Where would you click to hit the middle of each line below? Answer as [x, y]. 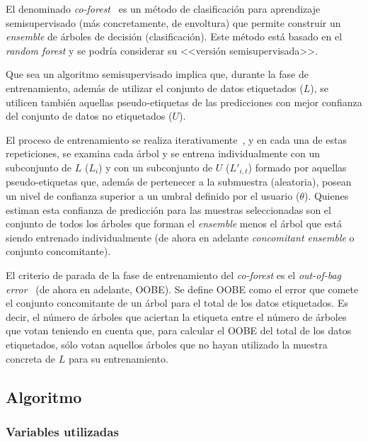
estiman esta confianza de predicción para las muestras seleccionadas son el [168, 209]
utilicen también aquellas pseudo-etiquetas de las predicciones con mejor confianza [184, 102]
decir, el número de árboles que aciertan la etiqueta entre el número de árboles [176, 316]
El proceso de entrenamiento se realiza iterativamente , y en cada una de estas [177, 139]
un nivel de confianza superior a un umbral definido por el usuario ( [153, 195]
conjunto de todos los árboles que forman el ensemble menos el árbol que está [174, 223]
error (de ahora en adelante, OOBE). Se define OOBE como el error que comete [182, 289]
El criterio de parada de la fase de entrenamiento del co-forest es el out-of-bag [174, 274]
